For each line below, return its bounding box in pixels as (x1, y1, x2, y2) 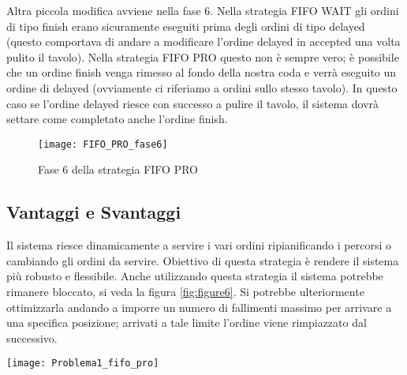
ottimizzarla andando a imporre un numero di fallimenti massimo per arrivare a (6, 298, 392, 315)
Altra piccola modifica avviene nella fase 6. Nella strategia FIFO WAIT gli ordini (6, 2, 399, 18)
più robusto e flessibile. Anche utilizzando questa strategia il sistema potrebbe (6, 268, 383, 284)
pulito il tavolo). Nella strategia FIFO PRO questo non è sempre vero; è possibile (6, 48, 399, 65)
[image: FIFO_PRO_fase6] (38, 138, 168, 150)
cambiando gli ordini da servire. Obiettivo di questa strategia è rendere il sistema (6, 252, 399, 268)
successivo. (6, 329, 58, 346)
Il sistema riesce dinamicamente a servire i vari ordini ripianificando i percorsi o (6, 237, 391, 253)
